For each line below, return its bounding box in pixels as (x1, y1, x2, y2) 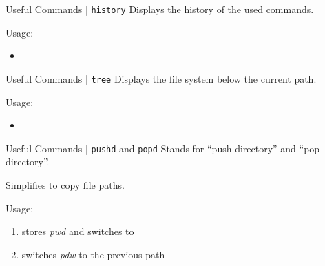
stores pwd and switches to (21, 224, 134, 238)
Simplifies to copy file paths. (6, 177, 125, 192)
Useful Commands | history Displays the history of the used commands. (6, 2, 314, 16)
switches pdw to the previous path (21, 247, 165, 261)
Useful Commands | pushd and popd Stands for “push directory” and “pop (6, 141, 320, 155)
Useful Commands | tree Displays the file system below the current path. (6, 71, 317, 85)
